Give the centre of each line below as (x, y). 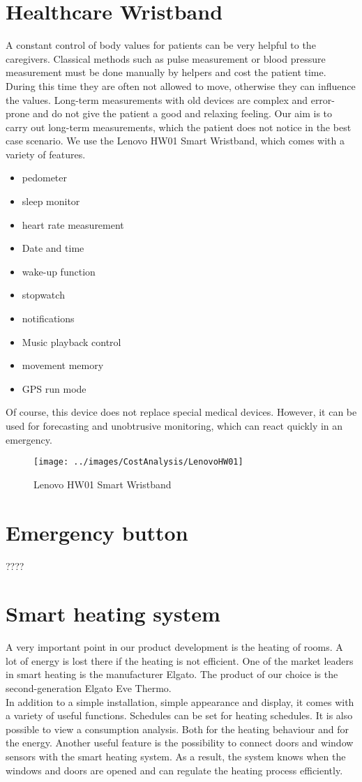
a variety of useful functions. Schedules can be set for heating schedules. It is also (179, 715)
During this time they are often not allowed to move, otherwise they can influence (181, 85)
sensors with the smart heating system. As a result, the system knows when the (176, 757)
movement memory (63, 365)
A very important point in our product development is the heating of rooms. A (174, 647)
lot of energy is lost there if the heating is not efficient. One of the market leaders (180, 660)
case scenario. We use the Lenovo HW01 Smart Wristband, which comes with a (175, 141)
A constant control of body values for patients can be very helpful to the (161, 45)
